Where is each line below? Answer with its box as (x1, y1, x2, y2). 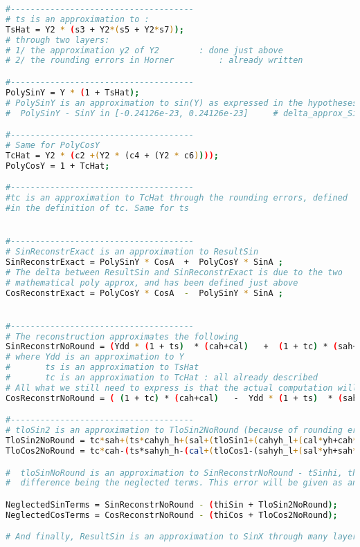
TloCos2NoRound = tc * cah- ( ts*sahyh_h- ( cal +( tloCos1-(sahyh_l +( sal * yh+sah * (6, 446, 358, 456)
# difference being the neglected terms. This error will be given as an (6, 478, 358, 488)
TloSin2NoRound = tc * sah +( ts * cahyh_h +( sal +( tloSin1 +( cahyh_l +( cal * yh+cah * (6, 436, 358, 446)
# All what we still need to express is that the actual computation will (6, 382, 358, 393)
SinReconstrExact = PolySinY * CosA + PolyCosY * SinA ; (6, 257, 283, 267)
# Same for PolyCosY (6, 140, 100, 150)
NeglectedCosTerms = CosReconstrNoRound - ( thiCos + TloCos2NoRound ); (6, 510, 338, 520)
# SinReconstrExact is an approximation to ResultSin (6, 247, 259, 257)
